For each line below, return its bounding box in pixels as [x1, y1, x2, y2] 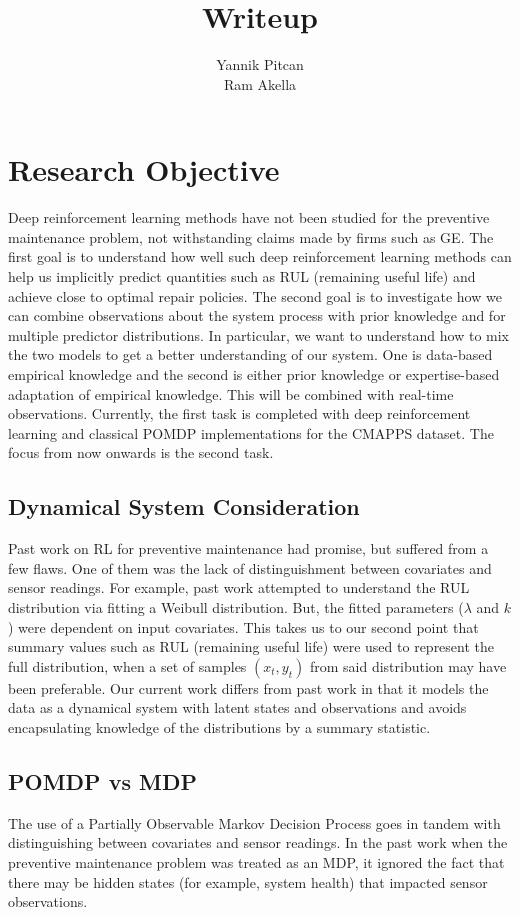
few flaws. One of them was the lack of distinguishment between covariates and [8, 557, 492, 578]
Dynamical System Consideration [8, 491, 360, 522]
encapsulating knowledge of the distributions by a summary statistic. [8, 716, 431, 737]
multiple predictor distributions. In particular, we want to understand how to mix [8, 324, 510, 345]
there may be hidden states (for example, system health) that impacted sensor [8, 871, 488, 892]
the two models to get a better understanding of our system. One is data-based [8, 344, 493, 365]
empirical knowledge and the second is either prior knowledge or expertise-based [8, 364, 500, 384]
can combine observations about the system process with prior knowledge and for [8, 305, 506, 326]
